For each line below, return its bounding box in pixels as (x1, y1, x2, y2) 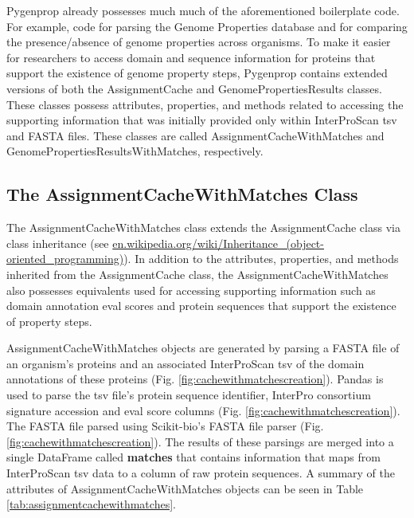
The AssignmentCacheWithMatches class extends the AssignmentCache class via (6, 219, 400, 236)
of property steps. (6, 312, 92, 329)
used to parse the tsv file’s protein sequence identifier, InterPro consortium (6, 387, 371, 403)
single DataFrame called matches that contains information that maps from (6, 449, 381, 465)
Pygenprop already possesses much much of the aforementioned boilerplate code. (6, 2, 400, 18)
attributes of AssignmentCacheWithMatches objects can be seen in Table (6, 480, 364, 496)
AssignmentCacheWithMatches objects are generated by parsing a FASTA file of (6, 339, 400, 356)
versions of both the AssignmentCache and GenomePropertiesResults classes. (6, 80, 382, 96)
